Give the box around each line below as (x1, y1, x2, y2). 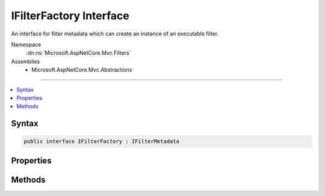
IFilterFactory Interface (11, 9, 129, 22)
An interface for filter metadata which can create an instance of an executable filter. (11, 30, 219, 37)
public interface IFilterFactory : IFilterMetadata (23, 138, 180, 145)
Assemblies (11, 58, 40, 65)
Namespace (11, 41, 42, 48)
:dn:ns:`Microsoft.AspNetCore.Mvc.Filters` (26, 49, 131, 57)
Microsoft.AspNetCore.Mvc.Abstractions (31, 66, 132, 73)
